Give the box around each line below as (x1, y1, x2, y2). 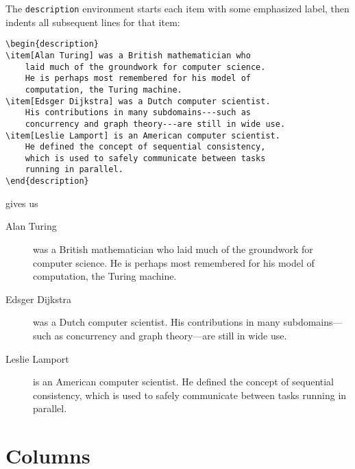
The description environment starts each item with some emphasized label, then (5, 1, 350, 15)
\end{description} (5, 176, 89, 187)
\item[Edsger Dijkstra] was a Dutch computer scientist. (5, 96, 271, 106)
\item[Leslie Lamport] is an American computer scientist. (5, 130, 280, 141)
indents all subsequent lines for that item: (5, 14, 180, 29)
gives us (5, 195, 38, 210)
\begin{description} (5, 39, 99, 49)
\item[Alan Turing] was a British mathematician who (5, 50, 251, 60)
